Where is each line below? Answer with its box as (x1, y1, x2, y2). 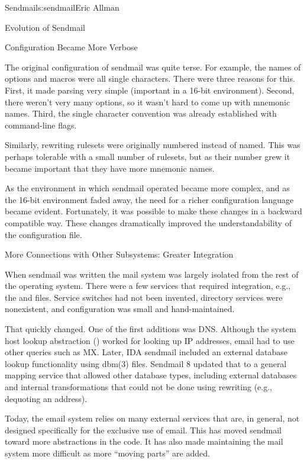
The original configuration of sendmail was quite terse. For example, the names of (5, 60, 301, 73)
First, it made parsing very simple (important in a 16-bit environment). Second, (5, 83, 295, 96)
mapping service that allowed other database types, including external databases (5, 369, 297, 381)
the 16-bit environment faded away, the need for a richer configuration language (5, 193, 294, 205)
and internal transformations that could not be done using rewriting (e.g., (5, 381, 272, 393)
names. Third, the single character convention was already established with (5, 107, 277, 120)
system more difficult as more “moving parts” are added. (5, 447, 210, 459)
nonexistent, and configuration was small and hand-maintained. (5, 303, 235, 315)
